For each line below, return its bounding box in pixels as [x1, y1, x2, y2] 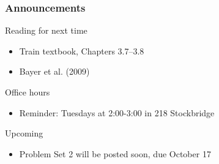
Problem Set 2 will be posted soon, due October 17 [19, 147, 211, 160]
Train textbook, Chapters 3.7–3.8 [19, 44, 144, 57]
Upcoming [5, 127, 43, 140]
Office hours [5, 86, 50, 98]
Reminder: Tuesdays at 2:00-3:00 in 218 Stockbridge [19, 106, 215, 119]
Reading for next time [5, 24, 87, 37]
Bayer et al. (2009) [19, 65, 90, 78]
